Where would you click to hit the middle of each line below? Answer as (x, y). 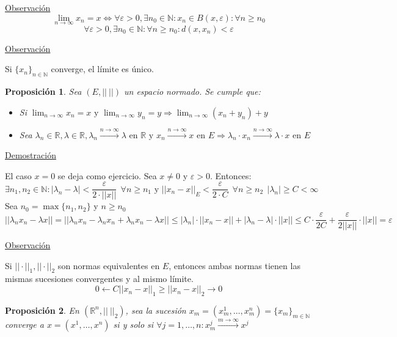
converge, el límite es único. (102, 69)
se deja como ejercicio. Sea (107, 175)
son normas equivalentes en (109, 265)
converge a (24, 324)
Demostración (31, 155)
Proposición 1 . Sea (43, 91)
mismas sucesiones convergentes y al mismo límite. (99, 279)
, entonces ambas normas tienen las (235, 265)
